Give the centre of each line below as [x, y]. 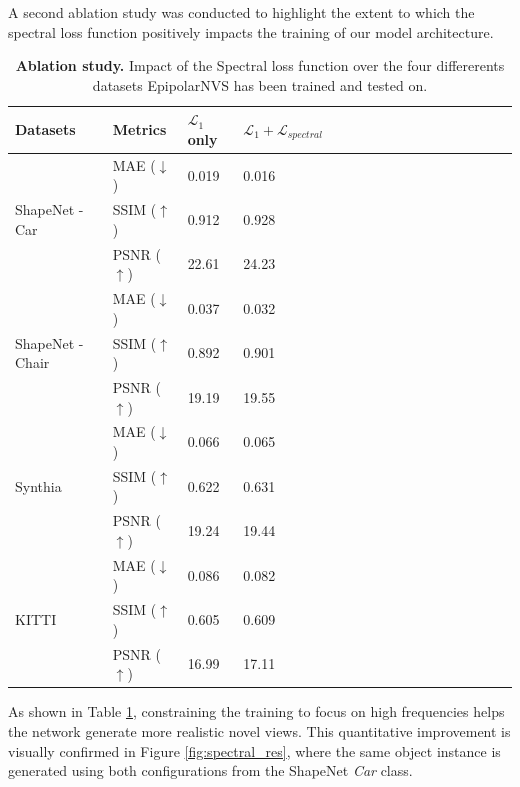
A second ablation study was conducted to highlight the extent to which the [241, 12]
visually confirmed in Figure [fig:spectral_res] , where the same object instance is [254, 750]
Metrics [139, 129]
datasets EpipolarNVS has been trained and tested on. [260, 84]
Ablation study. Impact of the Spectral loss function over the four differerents [260, 65]
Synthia [38, 485]
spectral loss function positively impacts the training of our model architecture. [251, 31]
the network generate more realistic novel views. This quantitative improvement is [259, 730]
